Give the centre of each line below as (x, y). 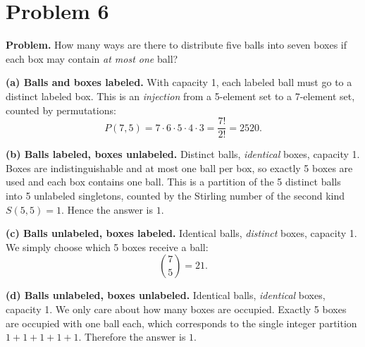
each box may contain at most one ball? (92, 58)
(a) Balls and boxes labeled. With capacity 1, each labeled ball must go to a (179, 82)
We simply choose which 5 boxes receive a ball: (107, 246)
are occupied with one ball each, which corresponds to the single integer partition (181, 323)
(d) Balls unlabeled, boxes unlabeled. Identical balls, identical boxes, (166, 295)
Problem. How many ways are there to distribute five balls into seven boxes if (177, 45)
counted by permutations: (61, 110)
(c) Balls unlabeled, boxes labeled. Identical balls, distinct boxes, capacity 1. (181, 233)
